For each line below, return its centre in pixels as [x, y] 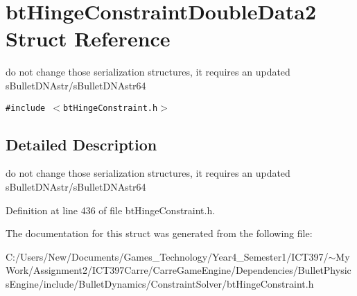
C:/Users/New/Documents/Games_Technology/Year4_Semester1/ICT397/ [167, 256]
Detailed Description [81, 144]
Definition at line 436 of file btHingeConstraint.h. [111, 210]
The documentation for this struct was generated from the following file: [159, 233]
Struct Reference [88, 38]
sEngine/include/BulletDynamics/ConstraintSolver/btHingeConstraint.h [160, 283]
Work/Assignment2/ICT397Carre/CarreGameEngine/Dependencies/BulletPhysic [178, 270]
